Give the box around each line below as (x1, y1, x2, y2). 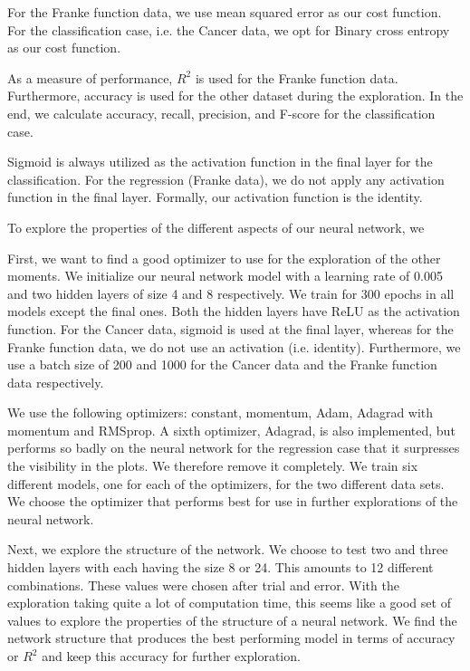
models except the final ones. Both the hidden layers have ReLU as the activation (7, 302, 460, 321)
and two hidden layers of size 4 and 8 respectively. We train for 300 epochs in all (7, 283, 455, 302)
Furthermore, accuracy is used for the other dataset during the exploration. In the (7, 86, 464, 105)
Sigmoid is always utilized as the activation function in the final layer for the (7, 152, 433, 171)
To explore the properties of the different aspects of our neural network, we (7, 217, 425, 236)
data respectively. (7, 372, 104, 391)
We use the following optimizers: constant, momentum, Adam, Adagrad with (7, 403, 434, 422)
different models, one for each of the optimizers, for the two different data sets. (7, 474, 445, 493)
